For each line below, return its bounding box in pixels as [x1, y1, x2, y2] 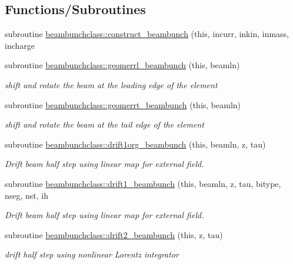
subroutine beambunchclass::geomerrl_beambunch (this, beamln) [5, 59, 240, 71]
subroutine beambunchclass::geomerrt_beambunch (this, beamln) [5, 98, 241, 111]
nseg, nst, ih [5, 189, 49, 201]
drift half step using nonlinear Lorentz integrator [5, 248, 179, 260]
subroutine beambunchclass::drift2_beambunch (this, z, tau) [5, 228, 223, 240]
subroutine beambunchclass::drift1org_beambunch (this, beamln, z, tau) [5, 138, 266, 150]
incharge [5, 39, 35, 51]
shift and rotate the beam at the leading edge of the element [5, 78, 218, 91]
